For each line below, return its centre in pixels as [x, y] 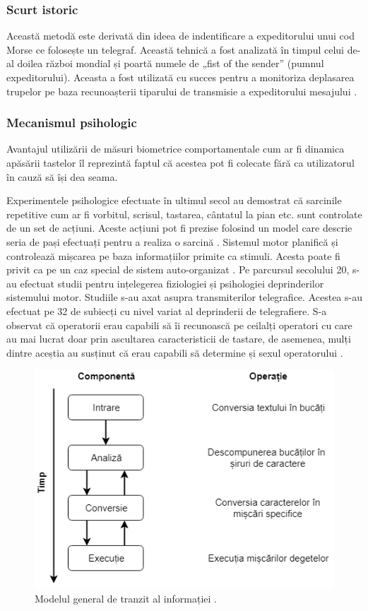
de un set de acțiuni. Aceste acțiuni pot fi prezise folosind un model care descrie [179, 228]
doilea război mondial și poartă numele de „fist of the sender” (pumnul [171, 63]
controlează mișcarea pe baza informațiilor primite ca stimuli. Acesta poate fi [173, 255]
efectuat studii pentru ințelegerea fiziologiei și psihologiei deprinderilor [172, 283]
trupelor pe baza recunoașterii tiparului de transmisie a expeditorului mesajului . [182, 91]
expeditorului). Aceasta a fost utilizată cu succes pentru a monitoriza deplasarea [180, 77]
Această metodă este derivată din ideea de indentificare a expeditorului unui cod [180, 36]
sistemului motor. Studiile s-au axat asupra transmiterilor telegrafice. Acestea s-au [184, 297]
